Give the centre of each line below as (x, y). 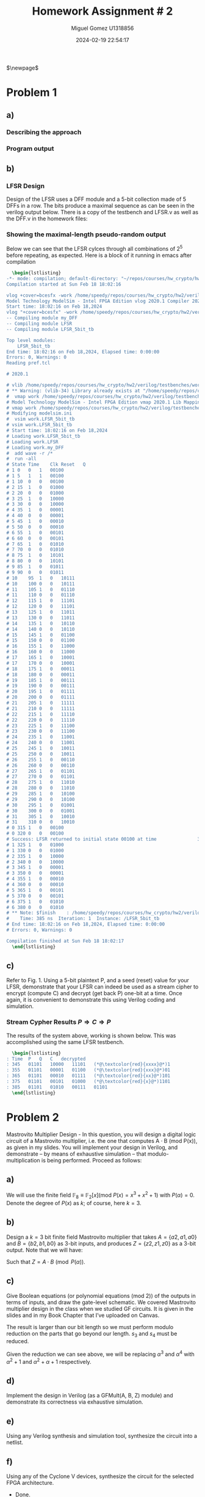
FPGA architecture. (30, 1483)
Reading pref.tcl (28, 363)
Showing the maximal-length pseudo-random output (86, 234)
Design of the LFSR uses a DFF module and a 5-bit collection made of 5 (96, 199)
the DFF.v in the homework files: (47, 219)
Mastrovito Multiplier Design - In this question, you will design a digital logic (101, 1134)
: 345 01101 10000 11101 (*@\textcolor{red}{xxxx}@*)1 (88, 1064)
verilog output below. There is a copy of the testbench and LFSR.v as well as (103, 212)
